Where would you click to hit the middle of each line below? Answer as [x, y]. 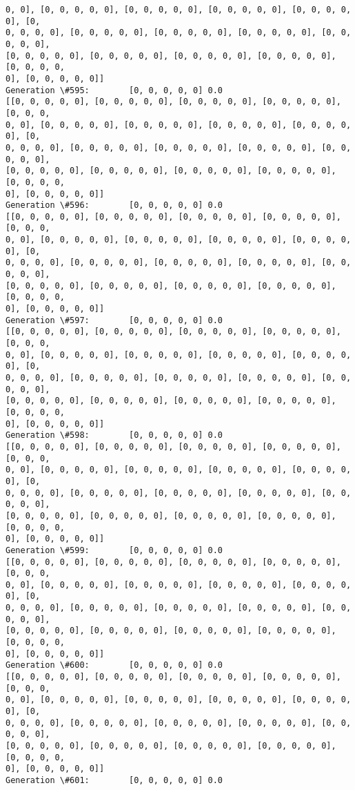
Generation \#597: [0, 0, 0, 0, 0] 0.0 [114, 320]
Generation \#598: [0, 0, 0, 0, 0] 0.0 [114, 435]
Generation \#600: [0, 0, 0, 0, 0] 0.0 [114, 665]
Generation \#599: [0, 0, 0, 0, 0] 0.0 [114, 550]
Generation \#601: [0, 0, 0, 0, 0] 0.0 [114, 780]
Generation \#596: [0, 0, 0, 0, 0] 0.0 [114, 205]
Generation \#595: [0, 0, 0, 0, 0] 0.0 [114, 90]
